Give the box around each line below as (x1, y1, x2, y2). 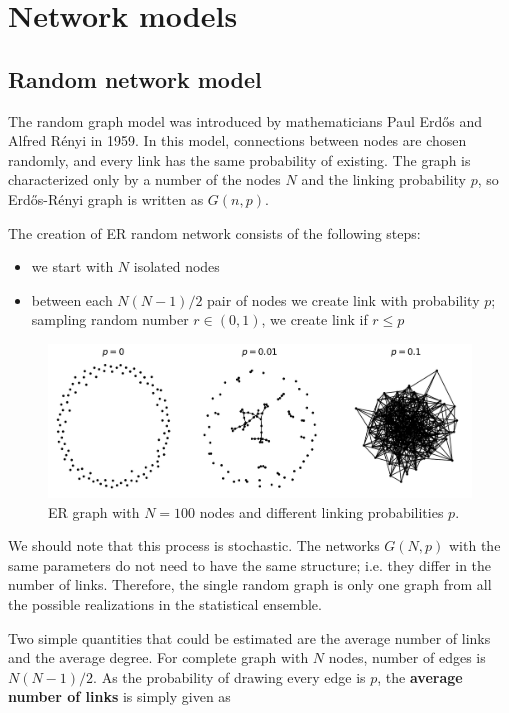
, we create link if (261, 309, 368, 330)
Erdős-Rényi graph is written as (8, 188, 204, 209)
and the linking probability (301, 169, 466, 190)
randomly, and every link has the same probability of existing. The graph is (8, 149, 471, 170)
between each (31, 289, 113, 310)
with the (449, 535, 501, 556)
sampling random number (31, 309, 189, 330)
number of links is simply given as (8, 686, 231, 707)
